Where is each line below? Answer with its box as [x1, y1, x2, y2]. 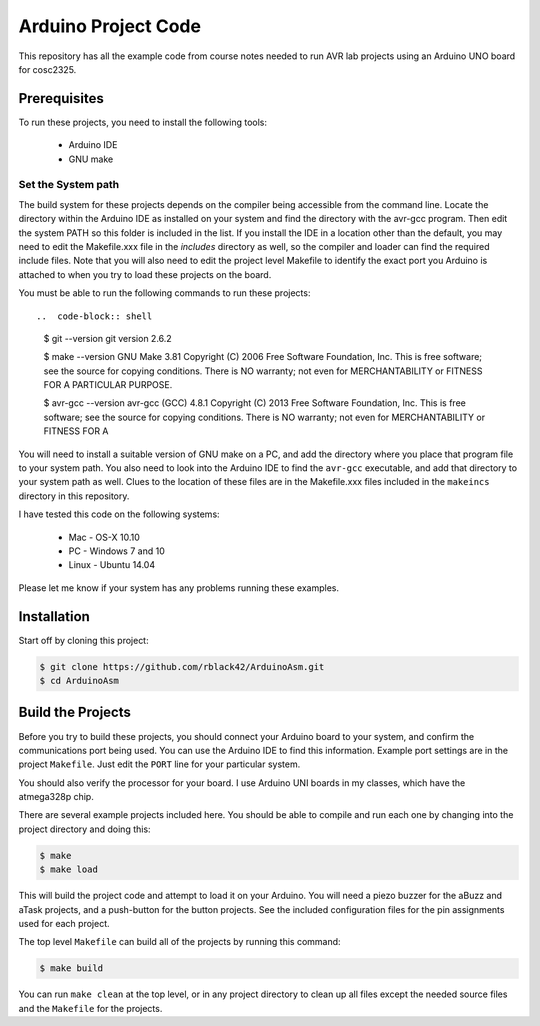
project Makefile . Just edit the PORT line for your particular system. [18, 758, 301, 770]
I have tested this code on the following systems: [18, 508, 220, 520]
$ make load [39, 864, 99, 875]
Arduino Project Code [18, 15, 202, 37]
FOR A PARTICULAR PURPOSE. [43, 379, 173, 391]
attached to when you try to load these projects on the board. [18, 268, 272, 280]
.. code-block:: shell [36, 310, 153, 322]
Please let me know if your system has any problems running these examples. [18, 581, 340, 594]
